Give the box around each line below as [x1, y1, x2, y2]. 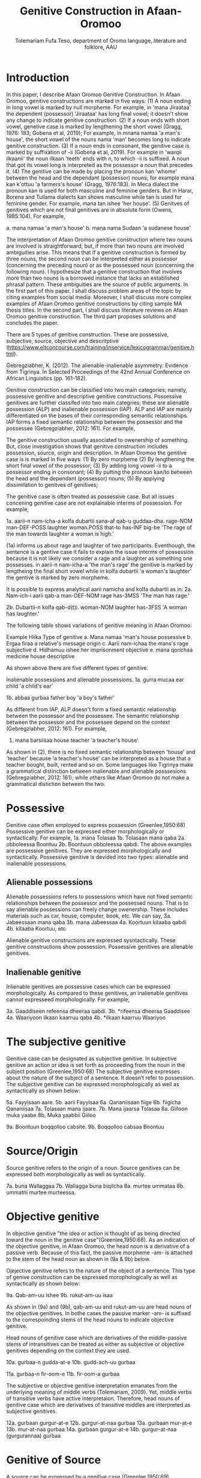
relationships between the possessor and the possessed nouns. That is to [6, 899, 189, 907]
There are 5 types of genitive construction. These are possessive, [6, 330, 169, 338]
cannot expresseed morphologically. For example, [6, 996, 130, 1003]
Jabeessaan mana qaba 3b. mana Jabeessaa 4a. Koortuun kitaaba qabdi [6, 919, 187, 926]
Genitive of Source [6, 1453, 101, 1467]
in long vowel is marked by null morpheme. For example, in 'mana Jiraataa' [6, 104, 191, 111]
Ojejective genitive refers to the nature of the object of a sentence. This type [6, 1267, 196, 1274]
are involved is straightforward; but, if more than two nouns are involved [6, 242, 184, 250]
